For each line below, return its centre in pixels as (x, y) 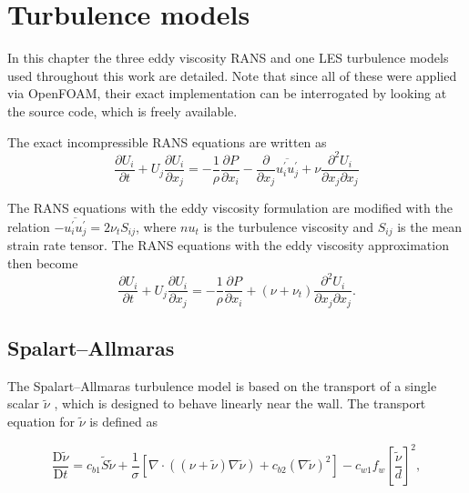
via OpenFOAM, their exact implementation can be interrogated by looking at (227, 93)
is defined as (124, 422)
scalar (24, 403)
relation (29, 226)
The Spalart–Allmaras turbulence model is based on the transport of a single (222, 385)
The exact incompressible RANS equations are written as (167, 141)
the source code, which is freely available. (122, 111)
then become (43, 263)
